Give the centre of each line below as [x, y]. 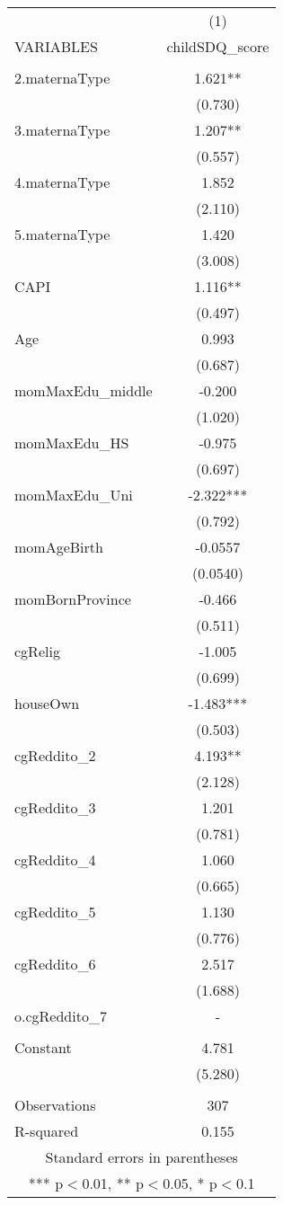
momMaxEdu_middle [84, 390]
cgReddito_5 [55, 912]
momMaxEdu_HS [72, 443]
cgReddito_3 [55, 807]
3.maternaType [62, 130]
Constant [43, 1047]
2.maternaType [62, 78]
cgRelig [37, 651]
